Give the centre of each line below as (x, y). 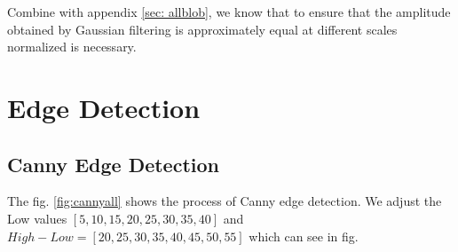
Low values (37, 218)
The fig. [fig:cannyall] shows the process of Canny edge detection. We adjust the (225, 201)
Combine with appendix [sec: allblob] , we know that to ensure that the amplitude (229, 12)
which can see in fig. (304, 236)
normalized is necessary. (72, 47)
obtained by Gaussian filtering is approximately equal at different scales (202, 29)
